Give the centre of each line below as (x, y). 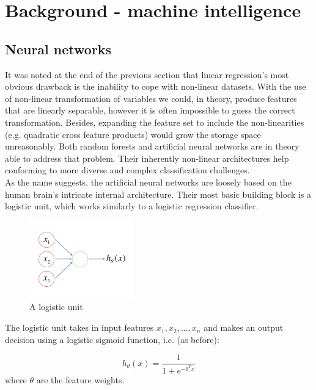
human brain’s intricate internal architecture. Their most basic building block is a (158, 194)
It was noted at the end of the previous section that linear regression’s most (147, 74)
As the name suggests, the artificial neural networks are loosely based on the (148, 182)
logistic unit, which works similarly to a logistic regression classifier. (132, 206)
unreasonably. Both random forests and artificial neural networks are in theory (152, 146)
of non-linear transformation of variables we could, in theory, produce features (151, 98)
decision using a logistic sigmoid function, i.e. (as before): (112, 339)
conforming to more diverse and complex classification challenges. (127, 170)
